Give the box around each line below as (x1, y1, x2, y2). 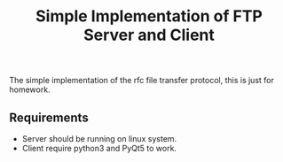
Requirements (9, 110, 89, 125)
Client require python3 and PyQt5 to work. (21, 143, 177, 153)
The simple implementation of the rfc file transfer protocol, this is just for (9, 75, 275, 86)
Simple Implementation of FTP (35, 6, 263, 27)
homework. (9, 84, 51, 95)
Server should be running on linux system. (21, 134, 177, 143)
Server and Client (83, 25, 216, 45)
